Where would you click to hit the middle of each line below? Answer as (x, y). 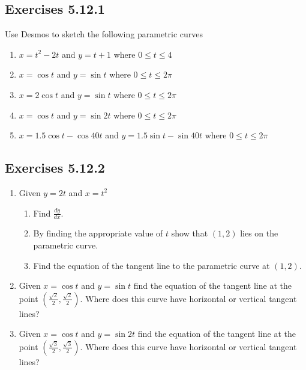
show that (190, 233)
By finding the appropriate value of (98, 233)
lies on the (259, 233)
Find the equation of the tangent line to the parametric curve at (151, 265)
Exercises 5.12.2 (55, 168)
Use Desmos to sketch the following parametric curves (104, 34)
